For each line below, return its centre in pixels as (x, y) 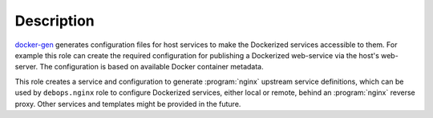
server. (26, 67)
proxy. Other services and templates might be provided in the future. (128, 104)
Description (55, 21)
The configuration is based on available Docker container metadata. (152, 67)
